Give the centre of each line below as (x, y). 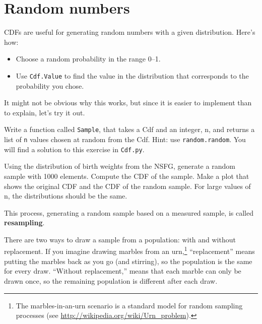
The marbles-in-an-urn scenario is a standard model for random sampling (129, 305)
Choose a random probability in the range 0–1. (88, 59)
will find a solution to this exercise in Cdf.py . (74, 149)
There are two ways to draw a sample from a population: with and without (120, 239)
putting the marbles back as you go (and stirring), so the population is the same (128, 261)
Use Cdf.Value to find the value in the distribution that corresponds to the (132, 75)
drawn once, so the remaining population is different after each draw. (111, 280)
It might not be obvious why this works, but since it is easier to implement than (128, 103)
